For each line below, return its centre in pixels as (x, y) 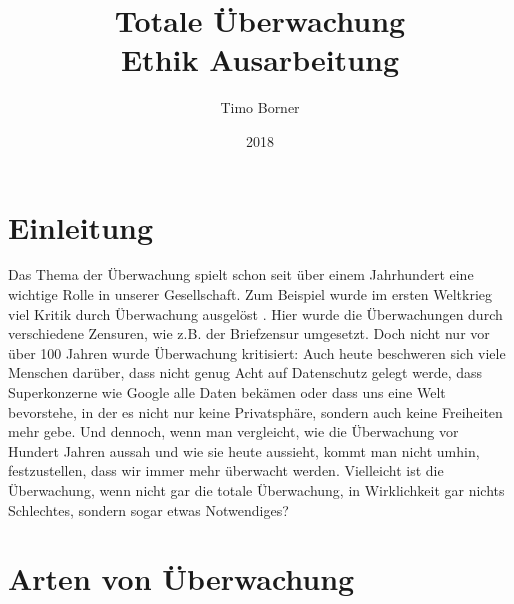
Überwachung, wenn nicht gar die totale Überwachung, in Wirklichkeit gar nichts (256, 489)
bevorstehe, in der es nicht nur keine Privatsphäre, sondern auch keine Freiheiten (255, 411)
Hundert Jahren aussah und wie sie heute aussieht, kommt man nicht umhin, (244, 450)
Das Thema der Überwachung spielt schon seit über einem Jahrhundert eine (241, 274)
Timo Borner (260, 107)
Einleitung (81, 226)
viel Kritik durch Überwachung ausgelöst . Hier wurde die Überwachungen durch (255, 313)
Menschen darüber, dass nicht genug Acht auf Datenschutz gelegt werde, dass (245, 372)
